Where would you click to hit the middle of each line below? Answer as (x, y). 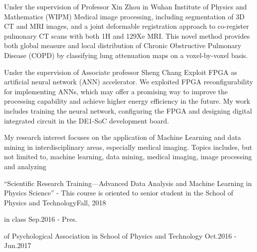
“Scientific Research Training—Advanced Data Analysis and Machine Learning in (128, 183)
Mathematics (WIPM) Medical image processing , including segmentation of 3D (124, 16)
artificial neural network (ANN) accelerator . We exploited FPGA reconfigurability (129, 82)
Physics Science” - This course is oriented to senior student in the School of (119, 193)
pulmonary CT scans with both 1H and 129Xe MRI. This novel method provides (127, 35)
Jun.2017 (18, 245)
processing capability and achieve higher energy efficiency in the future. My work (127, 101)
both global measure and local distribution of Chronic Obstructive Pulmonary (123, 45)
